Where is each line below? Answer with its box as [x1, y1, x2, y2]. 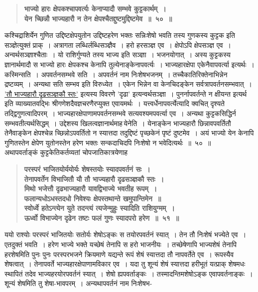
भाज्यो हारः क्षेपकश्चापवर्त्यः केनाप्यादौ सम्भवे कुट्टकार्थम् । [24, 3, 166, 13]
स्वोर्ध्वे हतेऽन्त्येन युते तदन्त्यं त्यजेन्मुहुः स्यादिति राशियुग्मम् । [24, 203, 175, 213]
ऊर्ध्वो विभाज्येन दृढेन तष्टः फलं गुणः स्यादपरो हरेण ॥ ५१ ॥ [24, 212, 179, 223]
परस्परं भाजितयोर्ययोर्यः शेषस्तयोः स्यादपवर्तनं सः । [24, 163, 150, 174]
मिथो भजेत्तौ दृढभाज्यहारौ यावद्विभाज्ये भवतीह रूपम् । [24, 183, 157, 194]
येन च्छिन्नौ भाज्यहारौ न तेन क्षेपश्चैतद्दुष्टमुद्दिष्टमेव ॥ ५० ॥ [24, 13, 172, 23]
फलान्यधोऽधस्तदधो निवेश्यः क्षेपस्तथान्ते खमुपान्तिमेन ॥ [24, 193, 161, 203]
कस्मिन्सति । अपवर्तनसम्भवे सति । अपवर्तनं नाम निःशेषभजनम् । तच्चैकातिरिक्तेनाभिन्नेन [4, 69, 228, 79]
